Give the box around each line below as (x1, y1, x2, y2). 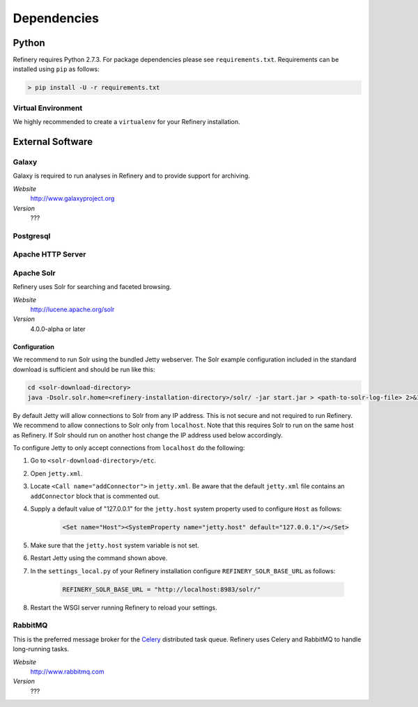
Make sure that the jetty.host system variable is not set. (30, 541, 200, 550)
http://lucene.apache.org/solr (30, 305, 115, 313)
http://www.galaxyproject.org (30, 194, 115, 203)
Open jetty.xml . (30, 469, 83, 477)
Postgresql (13, 231, 51, 240)
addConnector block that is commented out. (30, 492, 160, 500)
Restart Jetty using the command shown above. (30, 554, 168, 562)
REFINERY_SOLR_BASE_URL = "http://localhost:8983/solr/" (62, 585, 261, 593)
